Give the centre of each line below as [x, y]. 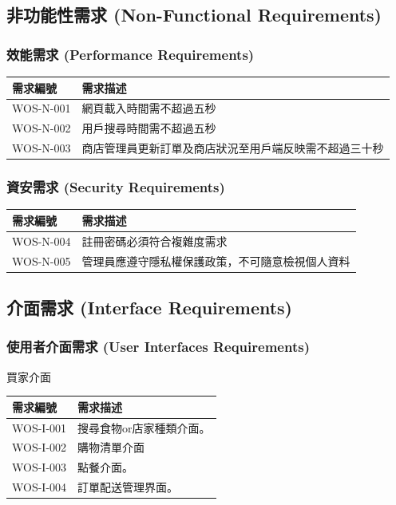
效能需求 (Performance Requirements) [131, 54]
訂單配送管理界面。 [128, 487]
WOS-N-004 [42, 241]
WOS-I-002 [40, 447]
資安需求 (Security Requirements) [116, 187]
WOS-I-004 [40, 487]
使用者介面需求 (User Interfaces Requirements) [158, 347]
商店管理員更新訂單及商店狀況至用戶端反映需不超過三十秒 [233, 148]
